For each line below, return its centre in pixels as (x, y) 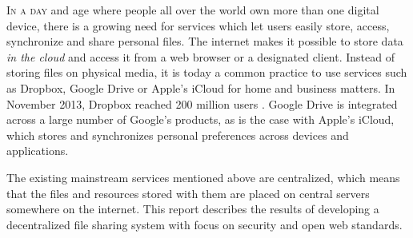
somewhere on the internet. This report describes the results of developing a (193, 209)
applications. (38, 151)
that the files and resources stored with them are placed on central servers (188, 193)
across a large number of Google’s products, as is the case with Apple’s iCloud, (200, 119)
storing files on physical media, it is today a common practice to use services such (207, 72)
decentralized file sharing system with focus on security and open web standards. (204, 224)
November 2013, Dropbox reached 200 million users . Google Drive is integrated (202, 103)
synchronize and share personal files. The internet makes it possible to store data (205, 41)
